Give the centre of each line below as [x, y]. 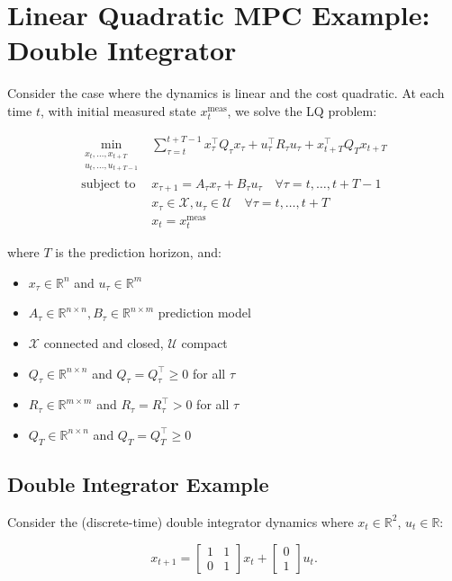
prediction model [204, 313]
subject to [108, 184]
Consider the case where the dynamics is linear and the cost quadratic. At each [226, 93]
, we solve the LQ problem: [302, 110]
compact [204, 342]
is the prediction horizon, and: [138, 252]
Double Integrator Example [138, 484]
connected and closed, [104, 342]
